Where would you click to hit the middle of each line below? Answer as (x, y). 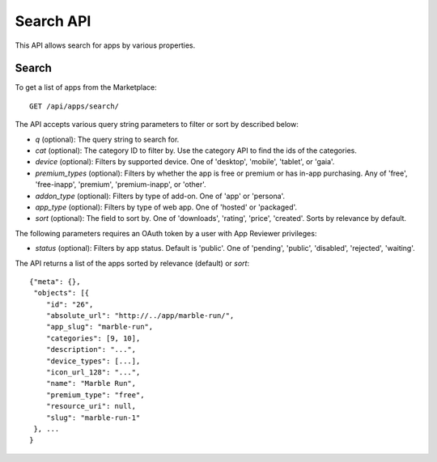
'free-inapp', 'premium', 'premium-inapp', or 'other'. (121, 184)
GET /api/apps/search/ (74, 106)
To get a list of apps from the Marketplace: (86, 87)
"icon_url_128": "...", (93, 373)
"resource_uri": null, (91, 406)
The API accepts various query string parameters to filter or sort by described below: (157, 125)
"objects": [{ (62, 293)
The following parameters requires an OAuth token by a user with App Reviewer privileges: (166, 233)
